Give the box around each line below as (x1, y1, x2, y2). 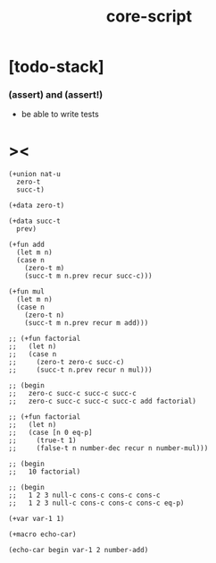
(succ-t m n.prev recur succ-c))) (24, 271, 153, 281)
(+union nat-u (8, 170, 62, 179)
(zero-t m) (24, 264, 65, 273)
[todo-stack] (8, 56, 104, 77)
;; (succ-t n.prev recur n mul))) (8, 365, 153, 375)
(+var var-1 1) (8, 515, 65, 524)
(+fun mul (8, 287, 46, 296)
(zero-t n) (24, 311, 65, 320)
